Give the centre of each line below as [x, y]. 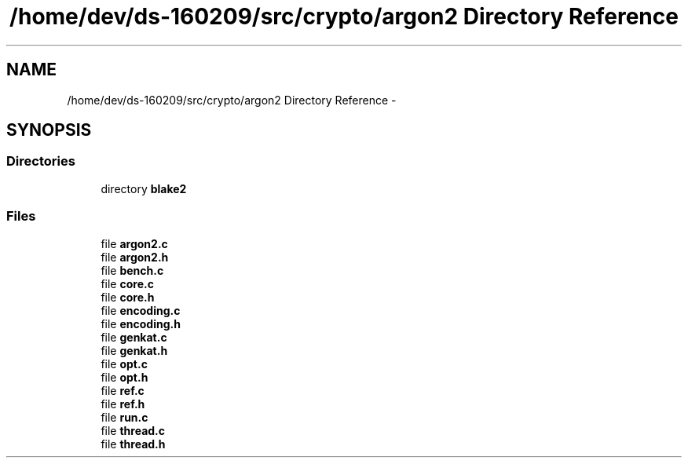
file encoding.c [141, 310]
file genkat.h [134, 350]
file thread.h [133, 444]
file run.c [124, 417]
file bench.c [132, 270]
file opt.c [124, 364]
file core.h [128, 297]
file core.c [127, 283]
